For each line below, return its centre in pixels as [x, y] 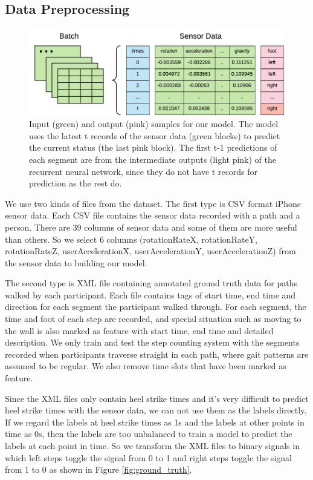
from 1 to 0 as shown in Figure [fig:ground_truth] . [98, 469]
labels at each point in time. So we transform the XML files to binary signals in [152, 446]
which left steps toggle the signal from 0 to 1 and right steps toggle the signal [148, 457]
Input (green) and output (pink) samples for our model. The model [154, 124]
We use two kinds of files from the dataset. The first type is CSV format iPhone [153, 203]
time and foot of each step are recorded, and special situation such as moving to [153, 319]
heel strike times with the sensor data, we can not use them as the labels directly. [156, 410]
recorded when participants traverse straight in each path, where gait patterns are [157, 354]
